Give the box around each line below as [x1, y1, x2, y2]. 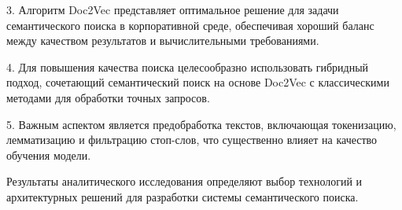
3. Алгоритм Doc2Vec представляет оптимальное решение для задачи [6, 2, 339, 17]
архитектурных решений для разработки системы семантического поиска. [6, 188, 359, 204]
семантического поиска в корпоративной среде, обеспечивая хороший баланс [6, 17, 374, 33]
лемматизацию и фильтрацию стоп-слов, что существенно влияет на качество [6, 131, 378, 148]
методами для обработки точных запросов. [6, 89, 210, 105]
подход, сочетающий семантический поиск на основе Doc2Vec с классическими [6, 74, 389, 90]
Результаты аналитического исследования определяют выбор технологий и [6, 173, 363, 190]
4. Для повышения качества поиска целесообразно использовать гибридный [6, 58, 369, 75]
